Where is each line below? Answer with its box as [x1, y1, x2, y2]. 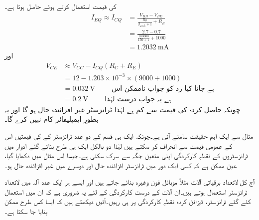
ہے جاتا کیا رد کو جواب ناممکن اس [112, 85, 214, 92]
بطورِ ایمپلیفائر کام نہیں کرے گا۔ [4, 114, 99, 124]
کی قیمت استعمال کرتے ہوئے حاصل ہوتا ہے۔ [4, 1, 117, 11]
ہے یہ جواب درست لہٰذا [105, 95, 171, 103]
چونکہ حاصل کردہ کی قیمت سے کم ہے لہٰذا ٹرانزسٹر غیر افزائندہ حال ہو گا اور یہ [4, 104, 241, 114]
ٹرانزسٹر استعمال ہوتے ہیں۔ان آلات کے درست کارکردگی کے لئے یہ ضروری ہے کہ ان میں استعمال [4, 186, 248, 197]
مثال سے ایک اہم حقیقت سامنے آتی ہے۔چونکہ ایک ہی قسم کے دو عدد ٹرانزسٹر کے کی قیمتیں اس [4, 130, 253, 141]
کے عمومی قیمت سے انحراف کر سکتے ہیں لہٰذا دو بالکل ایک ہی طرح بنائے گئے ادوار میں [4, 140, 233, 151]
